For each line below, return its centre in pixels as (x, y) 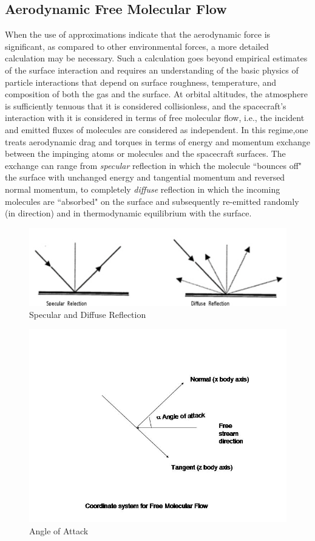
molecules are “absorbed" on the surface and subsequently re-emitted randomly (152, 201)
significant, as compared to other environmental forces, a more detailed (137, 46)
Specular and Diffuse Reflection (88, 314)
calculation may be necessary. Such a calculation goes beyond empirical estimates (156, 58)
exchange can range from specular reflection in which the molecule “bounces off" (154, 165)
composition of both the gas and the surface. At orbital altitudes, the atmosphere (157, 94)
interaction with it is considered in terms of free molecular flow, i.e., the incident (155, 118)
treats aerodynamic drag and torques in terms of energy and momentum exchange (157, 141)
